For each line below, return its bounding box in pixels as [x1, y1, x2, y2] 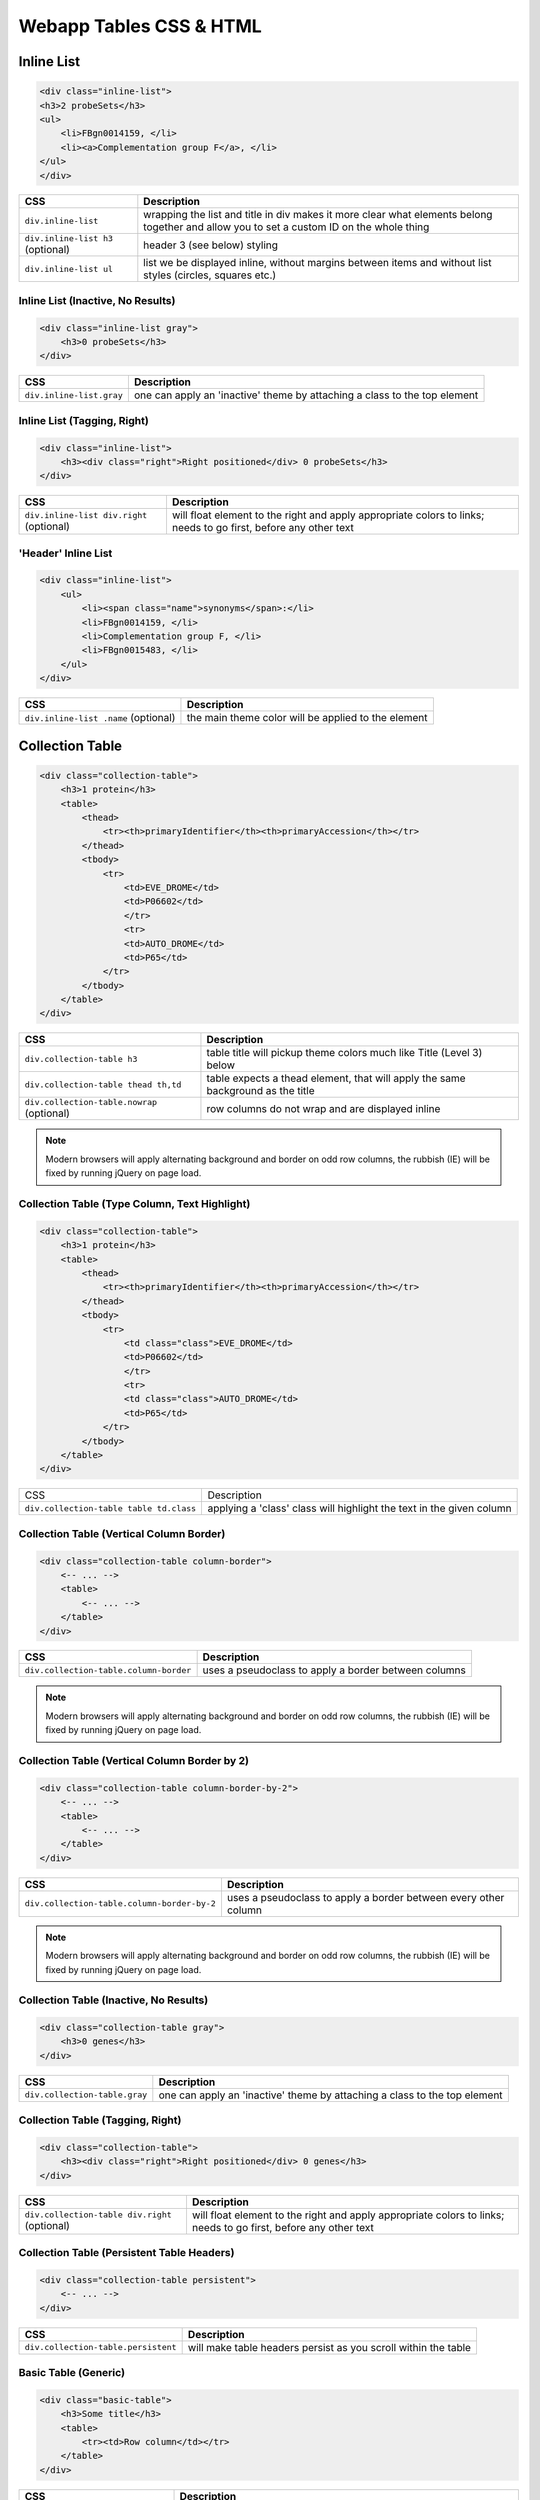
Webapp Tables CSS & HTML [18, 15, 262, 37]
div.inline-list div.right [24, 510, 148, 520]
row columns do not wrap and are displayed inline [206, 1101, 441, 1115]
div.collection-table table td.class [24, 1503, 197, 1514]
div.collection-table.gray [24, 2090, 148, 2100]
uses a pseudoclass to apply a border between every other [226, 1890, 505, 1904]
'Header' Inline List [18, 546, 113, 560]
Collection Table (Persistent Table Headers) [18, 2246, 235, 2260]
